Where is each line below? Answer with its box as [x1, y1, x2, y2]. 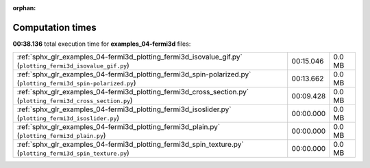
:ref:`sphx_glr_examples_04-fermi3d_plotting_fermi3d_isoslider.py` [16, 104, 232, 114]
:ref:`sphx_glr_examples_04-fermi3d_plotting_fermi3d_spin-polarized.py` [16, 70, 251, 79]
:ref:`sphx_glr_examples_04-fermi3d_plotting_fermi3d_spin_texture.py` [16, 140, 244, 150]
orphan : [12, 4, 36, 12]
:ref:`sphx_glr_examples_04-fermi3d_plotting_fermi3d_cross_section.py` [16, 87, 249, 97]
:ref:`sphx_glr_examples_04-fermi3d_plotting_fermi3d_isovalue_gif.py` [16, 52, 243, 61]
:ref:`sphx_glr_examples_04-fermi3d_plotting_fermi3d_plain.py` [16, 122, 221, 132]
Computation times [12, 21, 97, 33]
